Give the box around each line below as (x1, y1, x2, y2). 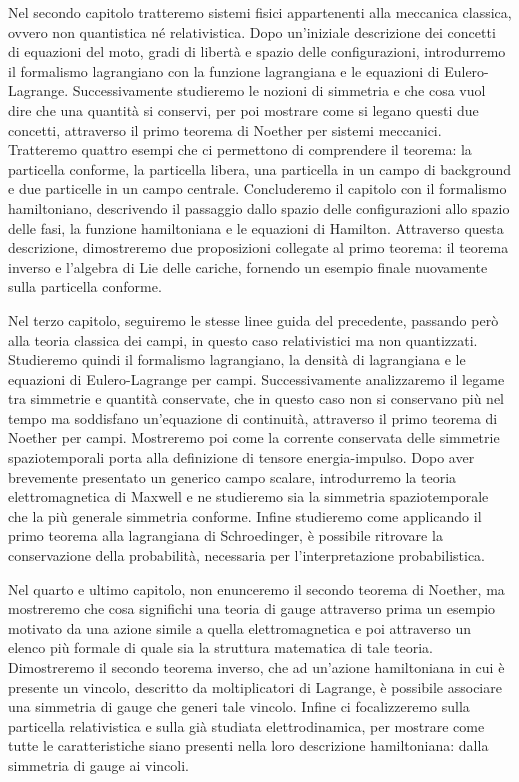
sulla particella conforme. (8, 276, 162, 297)
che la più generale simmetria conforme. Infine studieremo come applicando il (8, 505, 482, 526)
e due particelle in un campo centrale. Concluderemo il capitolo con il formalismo (8, 178, 507, 199)
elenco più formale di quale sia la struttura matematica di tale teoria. (8, 637, 433, 658)
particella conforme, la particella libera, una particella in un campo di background (8, 158, 512, 179)
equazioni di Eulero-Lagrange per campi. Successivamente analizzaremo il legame (8, 368, 505, 389)
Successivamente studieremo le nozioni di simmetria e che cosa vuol (72, 80, 486, 101)
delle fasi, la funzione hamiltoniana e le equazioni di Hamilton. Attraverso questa (8, 217, 504, 238)
